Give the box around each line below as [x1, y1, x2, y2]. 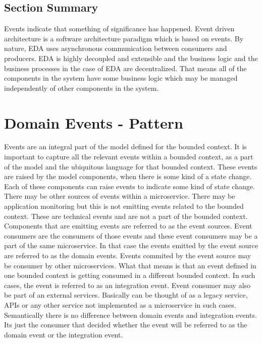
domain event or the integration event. [4, 329, 123, 339]
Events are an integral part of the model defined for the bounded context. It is [4, 141, 247, 152]
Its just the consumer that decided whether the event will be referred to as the [4, 319, 247, 330]
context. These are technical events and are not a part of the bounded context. [4, 210, 248, 221]
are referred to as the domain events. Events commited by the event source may [4, 250, 251, 261]
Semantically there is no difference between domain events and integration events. [4, 309, 257, 320]
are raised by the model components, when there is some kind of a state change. [4, 171, 252, 182]
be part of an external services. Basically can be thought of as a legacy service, [4, 290, 248, 300]
